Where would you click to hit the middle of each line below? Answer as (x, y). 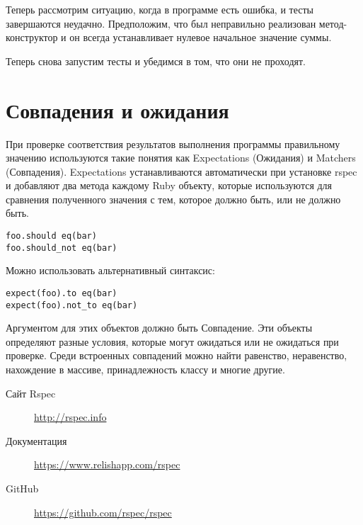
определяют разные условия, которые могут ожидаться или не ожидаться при (172, 341)
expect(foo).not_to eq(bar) (72, 305)
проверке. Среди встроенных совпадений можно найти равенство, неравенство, (177, 355)
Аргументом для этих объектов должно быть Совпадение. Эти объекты (159, 328)
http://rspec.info (70, 417)
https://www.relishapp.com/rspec (107, 464)
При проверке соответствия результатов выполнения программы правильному (173, 143)
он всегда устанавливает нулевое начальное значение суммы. (201, 37)
